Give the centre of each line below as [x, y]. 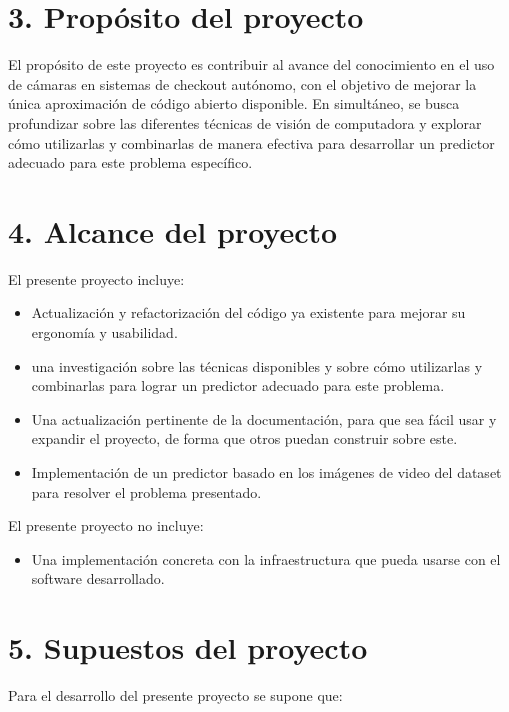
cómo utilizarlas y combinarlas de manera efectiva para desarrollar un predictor [251, 142]
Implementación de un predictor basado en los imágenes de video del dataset [266, 471]
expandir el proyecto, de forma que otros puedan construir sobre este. [244, 438]
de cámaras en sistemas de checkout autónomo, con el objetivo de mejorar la [242, 83]
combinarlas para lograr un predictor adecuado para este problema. [238, 385]
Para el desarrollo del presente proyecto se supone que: [175, 695]
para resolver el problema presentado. [146, 491]
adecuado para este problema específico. [130, 162]
